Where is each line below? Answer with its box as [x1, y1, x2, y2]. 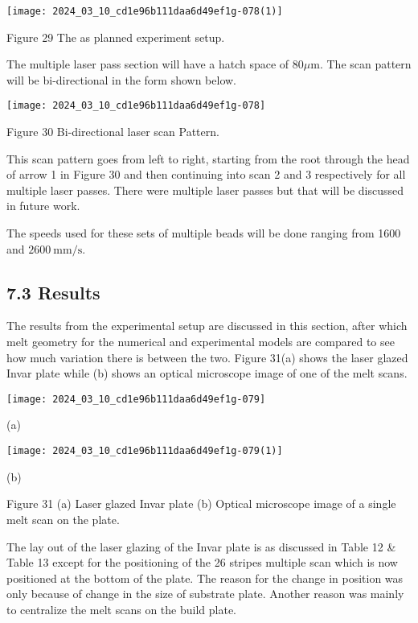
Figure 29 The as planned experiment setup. [6, 28, 225, 45]
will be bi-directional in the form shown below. [6, 71, 237, 88]
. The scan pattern [319, 56, 412, 72]
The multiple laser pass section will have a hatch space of [6, 56, 289, 72]
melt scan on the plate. [6, 510, 120, 527]
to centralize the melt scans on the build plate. [6, 600, 237, 617]
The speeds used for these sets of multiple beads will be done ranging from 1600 [6, 225, 401, 241]
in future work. [6, 197, 80, 214]
